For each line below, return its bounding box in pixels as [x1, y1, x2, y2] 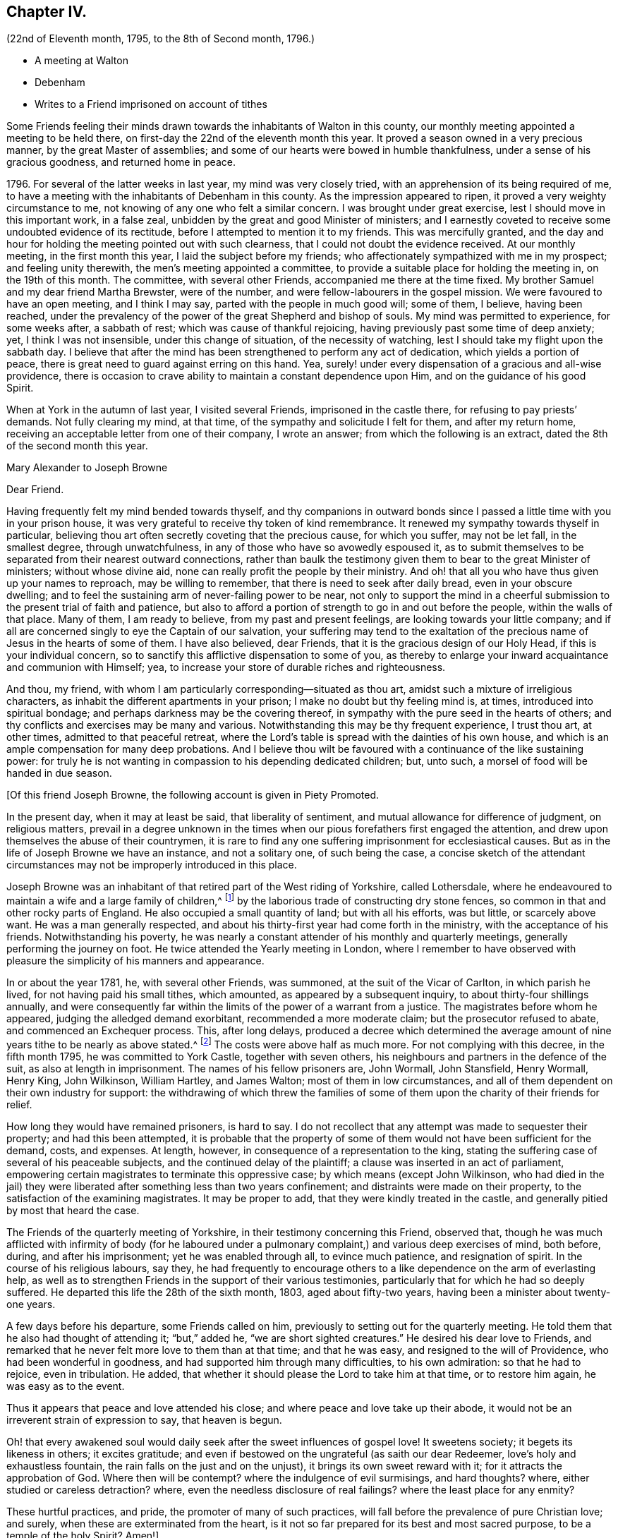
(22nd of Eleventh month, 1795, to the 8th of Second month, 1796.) [6, 32, 315, 45]
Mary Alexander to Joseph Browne [6, 461, 168, 474]
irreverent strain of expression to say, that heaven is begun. [6, 1413, 282, 1426]
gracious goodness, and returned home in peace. [6, 156, 236, 169]
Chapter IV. [6, 3, 87, 20]
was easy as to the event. [6, 1379, 125, 1392]
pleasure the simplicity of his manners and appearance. [6, 955, 265, 967]
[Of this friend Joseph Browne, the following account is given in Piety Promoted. [6, 789, 380, 801]
